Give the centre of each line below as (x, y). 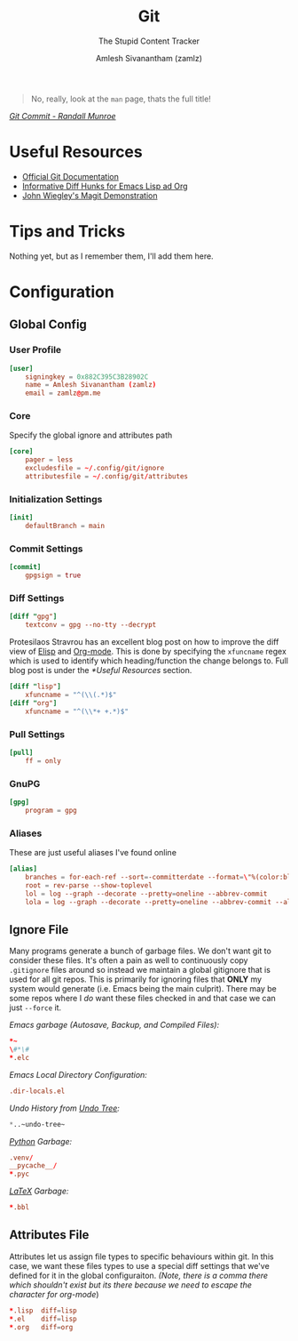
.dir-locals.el (37, 1091)
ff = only (43, 761)
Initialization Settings (56, 499)
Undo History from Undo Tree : (64, 1108)
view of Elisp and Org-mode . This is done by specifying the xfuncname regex (148, 652)
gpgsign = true (53, 575)
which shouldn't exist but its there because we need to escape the (131, 1285)
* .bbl (19, 1208)
